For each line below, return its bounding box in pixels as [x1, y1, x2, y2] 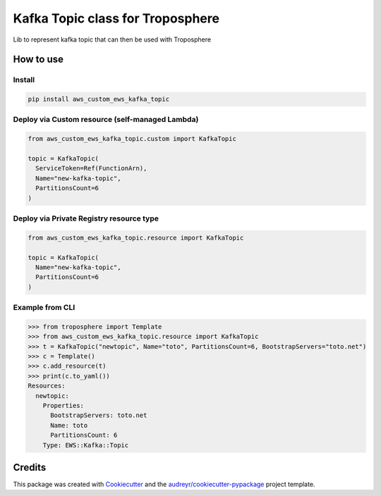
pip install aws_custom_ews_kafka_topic [28, 95, 169, 104]
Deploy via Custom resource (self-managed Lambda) [13, 115, 199, 125]
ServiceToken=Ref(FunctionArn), [35, 164, 147, 173]
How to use [13, 54, 64, 66]
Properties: [42, 402, 85, 409]
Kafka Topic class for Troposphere [13, 11, 220, 26]
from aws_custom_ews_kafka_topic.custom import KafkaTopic [28, 135, 236, 143]
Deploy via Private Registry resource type [13, 213, 159, 223]
